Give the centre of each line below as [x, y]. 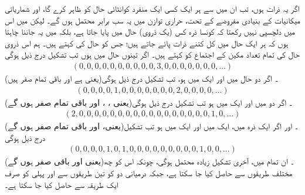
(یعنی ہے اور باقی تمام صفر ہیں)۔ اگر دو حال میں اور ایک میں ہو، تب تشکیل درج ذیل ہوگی [142, 78]
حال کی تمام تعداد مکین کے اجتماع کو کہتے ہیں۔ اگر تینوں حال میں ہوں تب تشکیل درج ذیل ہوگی [152, 54]
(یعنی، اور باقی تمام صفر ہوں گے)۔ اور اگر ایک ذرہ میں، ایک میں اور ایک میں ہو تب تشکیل [152, 126]
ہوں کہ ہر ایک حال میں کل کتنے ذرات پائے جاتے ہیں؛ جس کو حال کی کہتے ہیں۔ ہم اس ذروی [147, 43]
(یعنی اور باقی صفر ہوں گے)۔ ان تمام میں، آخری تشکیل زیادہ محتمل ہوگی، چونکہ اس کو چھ [150, 161]
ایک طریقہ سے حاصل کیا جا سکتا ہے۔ [62, 184]
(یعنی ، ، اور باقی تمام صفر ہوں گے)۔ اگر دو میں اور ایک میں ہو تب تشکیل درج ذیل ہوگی [149, 102]
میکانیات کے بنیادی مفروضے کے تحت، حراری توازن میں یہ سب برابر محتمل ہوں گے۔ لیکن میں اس [152, 20]
